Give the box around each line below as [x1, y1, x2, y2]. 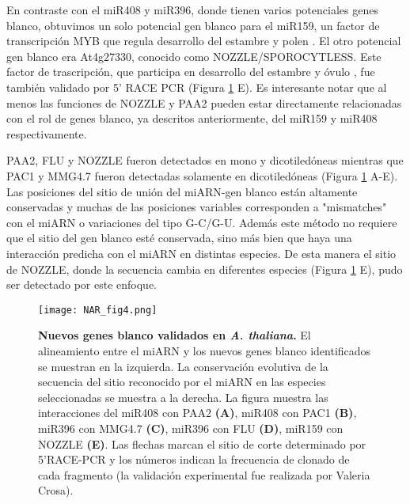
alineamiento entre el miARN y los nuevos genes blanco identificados [38, 342, 371, 358]
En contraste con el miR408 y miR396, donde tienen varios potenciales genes [6, 2, 378, 17]
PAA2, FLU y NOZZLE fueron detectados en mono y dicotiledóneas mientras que [6, 152, 404, 169]
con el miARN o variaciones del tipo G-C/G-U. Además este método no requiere [6, 214, 397, 230]
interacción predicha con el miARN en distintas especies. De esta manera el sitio [6, 244, 397, 261]
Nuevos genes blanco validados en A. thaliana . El [38, 327, 311, 343]
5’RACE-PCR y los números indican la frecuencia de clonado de [38, 451, 350, 468]
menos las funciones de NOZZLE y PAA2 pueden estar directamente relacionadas [6, 94, 402, 111]
